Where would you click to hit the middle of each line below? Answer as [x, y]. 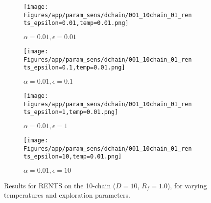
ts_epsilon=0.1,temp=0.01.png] [74, 68]
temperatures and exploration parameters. [67, 195]
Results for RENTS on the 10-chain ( [60, 185]
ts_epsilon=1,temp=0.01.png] [71, 112]
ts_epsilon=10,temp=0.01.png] [73, 157]
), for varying [187, 185]
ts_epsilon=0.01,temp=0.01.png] [76, 23]
